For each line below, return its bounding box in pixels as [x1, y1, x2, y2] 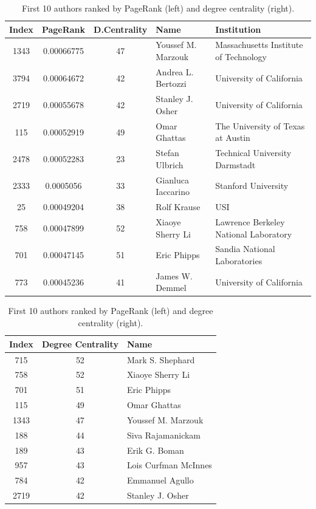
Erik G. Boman [126, 443, 184, 456]
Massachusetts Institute [215, 38, 303, 51]
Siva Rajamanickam [126, 428, 201, 441]
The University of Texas [215, 119, 305, 132]
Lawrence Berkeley [215, 215, 285, 228]
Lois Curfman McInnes [126, 459, 212, 471]
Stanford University [215, 179, 289, 192]
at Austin [215, 131, 250, 144]
